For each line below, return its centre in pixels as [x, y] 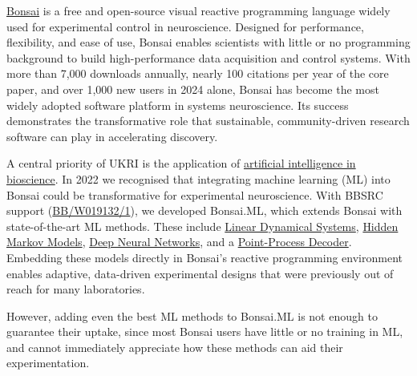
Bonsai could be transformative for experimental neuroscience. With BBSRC [195, 194]
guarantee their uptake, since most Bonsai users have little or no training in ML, [205, 332]
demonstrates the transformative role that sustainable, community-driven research [208, 121]
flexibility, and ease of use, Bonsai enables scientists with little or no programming [208, 42]
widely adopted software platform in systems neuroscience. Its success [178, 105]
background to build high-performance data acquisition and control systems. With [208, 57]
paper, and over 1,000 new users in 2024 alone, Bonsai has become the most [193, 89]
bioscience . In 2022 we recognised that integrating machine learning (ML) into [198, 178]
